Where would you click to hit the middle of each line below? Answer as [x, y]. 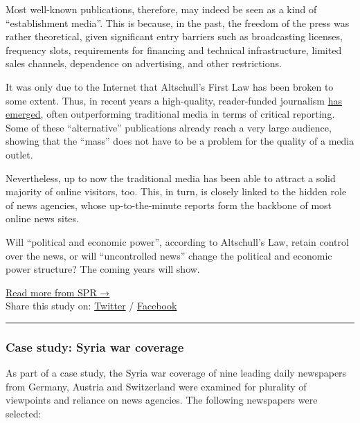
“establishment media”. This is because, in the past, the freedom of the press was [178, 22]
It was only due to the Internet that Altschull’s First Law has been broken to [170, 86]
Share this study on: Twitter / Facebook [91, 306]
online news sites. [42, 218]
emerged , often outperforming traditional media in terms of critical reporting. [170, 114]
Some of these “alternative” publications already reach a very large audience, [169, 127]
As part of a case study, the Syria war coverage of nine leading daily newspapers [176, 373]
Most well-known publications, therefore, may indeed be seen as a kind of [161, 9]
